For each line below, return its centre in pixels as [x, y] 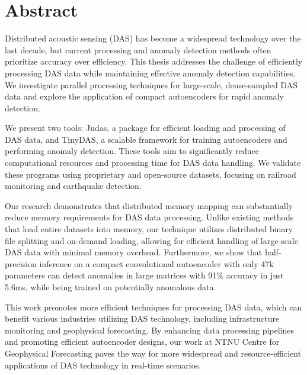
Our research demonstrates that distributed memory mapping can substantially [149, 205]
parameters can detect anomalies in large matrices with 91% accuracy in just [145, 275]
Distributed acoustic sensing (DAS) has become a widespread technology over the [153, 38]
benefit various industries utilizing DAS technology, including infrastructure [142, 318]
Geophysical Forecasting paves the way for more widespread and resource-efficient [153, 353]
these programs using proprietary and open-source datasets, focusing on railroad [151, 174]
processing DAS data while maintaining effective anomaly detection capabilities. [150, 73]
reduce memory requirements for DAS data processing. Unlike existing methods [149, 217]
